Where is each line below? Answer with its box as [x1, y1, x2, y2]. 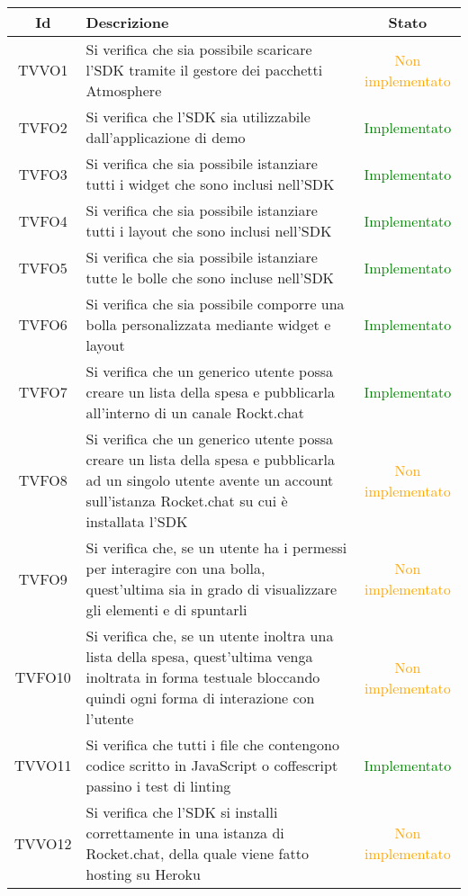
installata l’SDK [85, 511, 188, 532]
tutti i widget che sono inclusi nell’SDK [85, 174, 335, 194]
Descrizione [85, 12, 169, 32]
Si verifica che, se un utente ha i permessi [85, 537, 347, 558]
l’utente [85, 708, 134, 729]
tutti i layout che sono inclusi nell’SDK [85, 220, 332, 241]
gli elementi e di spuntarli [85, 599, 247, 620]
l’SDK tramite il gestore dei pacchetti [85, 59, 323, 80]
